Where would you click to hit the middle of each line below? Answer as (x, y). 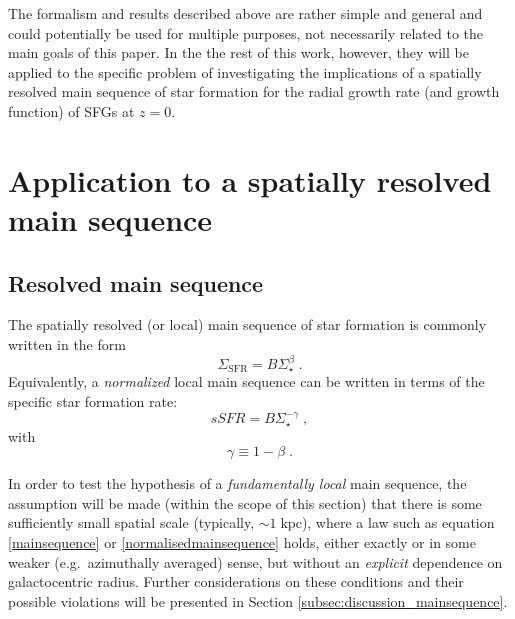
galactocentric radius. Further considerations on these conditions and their (236, 581)
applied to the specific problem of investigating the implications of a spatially (245, 71)
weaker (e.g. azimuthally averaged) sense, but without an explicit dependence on (255, 561)
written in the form (67, 343)
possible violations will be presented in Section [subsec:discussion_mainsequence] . (258, 600)
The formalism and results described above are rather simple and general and (245, 13)
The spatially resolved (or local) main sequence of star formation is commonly (247, 324)
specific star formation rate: (93, 401)
